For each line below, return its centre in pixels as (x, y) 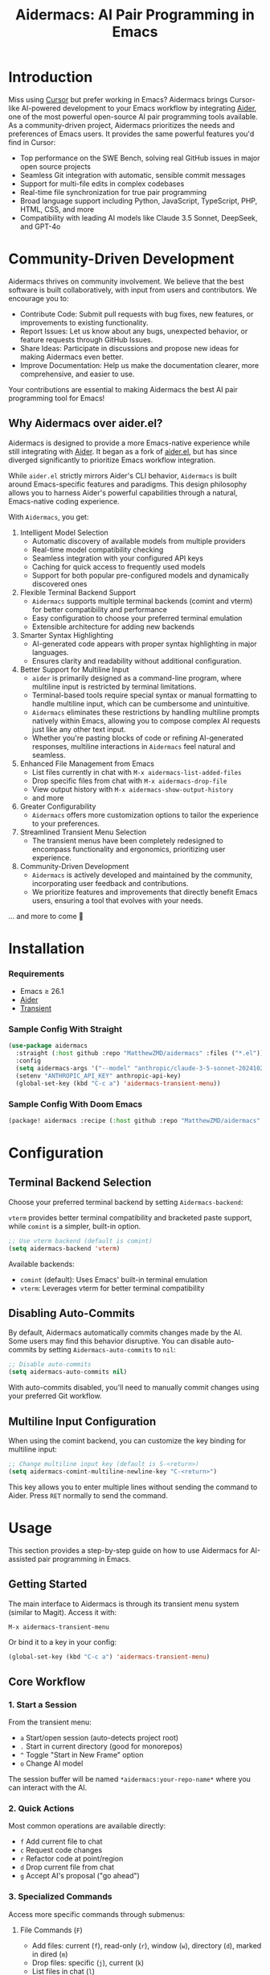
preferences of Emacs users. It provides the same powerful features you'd (131, 134)
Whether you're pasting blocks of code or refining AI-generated (137, 738)
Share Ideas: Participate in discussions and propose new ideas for (129, 348)
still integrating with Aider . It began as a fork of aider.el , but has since (123, 451)
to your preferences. (66, 823)
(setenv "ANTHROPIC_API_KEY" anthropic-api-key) (98, 1076)
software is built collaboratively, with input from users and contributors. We (133, 290)
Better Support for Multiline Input (74, 669)
